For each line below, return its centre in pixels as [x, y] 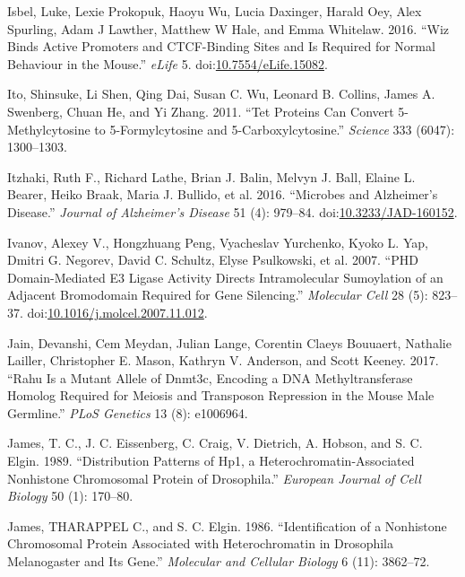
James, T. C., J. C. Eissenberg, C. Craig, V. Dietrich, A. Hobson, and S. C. [215, 443]
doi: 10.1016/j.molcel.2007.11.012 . [117, 312]
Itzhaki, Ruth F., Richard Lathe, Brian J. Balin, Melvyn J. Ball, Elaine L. [211, 176]
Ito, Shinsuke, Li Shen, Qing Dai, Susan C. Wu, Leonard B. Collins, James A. [221, 94]
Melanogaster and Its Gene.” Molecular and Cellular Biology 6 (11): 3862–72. [219, 561]
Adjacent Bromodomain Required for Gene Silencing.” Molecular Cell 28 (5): [218, 295]
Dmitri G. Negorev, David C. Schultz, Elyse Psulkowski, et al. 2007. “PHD [213, 260]
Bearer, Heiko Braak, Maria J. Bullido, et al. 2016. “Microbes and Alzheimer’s [223, 194]
